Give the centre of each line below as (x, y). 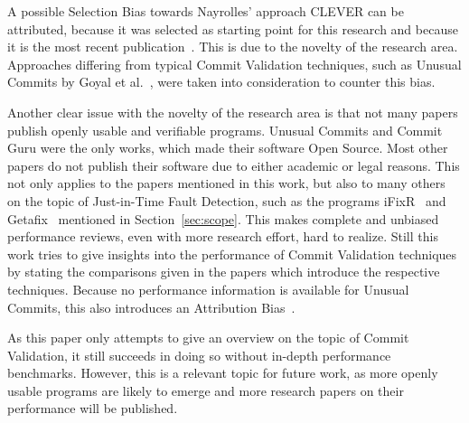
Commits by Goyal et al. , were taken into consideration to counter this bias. (221, 82)
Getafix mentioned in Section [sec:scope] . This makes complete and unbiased (223, 218)
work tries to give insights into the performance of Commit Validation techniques (232, 254)
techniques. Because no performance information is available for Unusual (208, 289)
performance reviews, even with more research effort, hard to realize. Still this (223, 236)
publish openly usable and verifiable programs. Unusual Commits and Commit (225, 130)
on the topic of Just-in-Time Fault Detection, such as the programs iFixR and (227, 200)
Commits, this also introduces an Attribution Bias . (151, 307)
